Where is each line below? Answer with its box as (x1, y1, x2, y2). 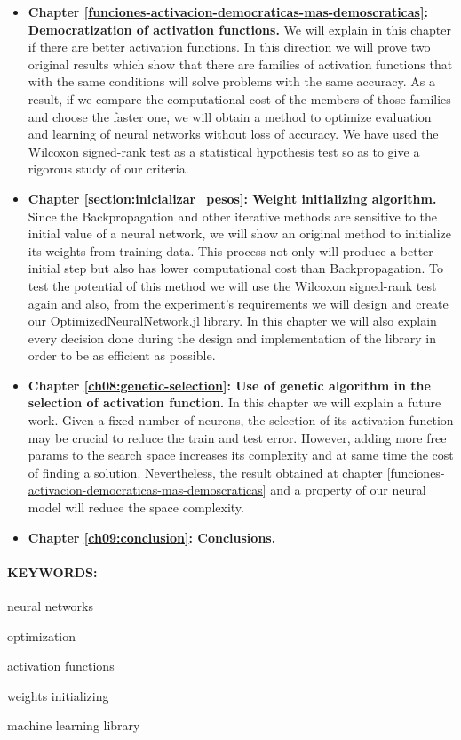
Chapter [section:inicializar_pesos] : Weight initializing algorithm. (28, 189, 437, 207)
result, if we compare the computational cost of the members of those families (28, 89, 451, 108)
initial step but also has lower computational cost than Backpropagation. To (28, 259, 444, 277)
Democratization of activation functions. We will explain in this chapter (28, 20, 451, 38)
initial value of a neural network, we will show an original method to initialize (28, 224, 452, 243)
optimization (7, 626, 76, 645)
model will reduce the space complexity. (28, 498, 244, 517)
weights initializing (7, 686, 109, 704)
